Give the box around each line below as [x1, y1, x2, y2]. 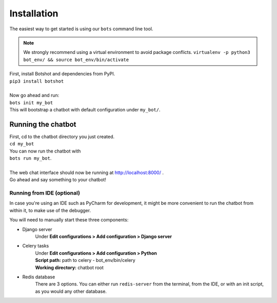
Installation [9, 8, 58, 19]
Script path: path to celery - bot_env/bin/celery [35, 257, 135, 263]
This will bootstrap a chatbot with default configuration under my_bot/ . [9, 107, 161, 113]
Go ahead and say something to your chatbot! [9, 177, 106, 183]
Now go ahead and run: [9, 92, 60, 99]
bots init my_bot [9, 100, 53, 105]
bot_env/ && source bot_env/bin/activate [23, 56, 129, 63]
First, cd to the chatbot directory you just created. [9, 134, 115, 140]
